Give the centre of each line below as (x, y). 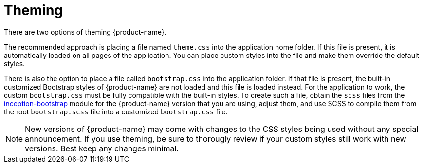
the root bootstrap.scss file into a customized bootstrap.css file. (116, 111)
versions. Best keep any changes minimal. (102, 148)
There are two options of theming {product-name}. (85, 32)
